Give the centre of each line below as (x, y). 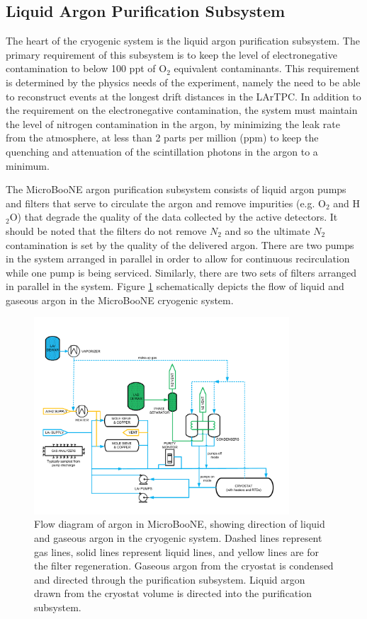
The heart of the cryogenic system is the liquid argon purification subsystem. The (183, 41)
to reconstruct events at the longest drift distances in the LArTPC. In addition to (183, 96)
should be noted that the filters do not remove (106, 230)
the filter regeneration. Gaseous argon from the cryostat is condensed (184, 566)
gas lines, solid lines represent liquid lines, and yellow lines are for (177, 551)
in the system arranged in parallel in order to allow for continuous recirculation (178, 259)
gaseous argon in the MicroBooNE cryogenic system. (120, 300)
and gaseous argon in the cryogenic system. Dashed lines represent (178, 538)
